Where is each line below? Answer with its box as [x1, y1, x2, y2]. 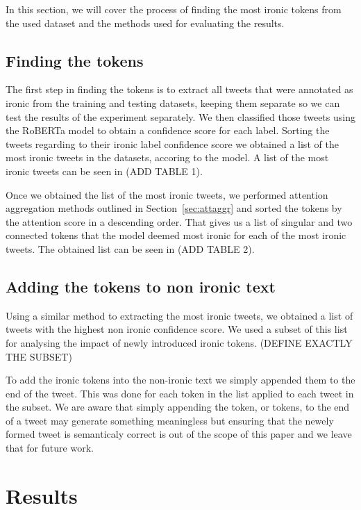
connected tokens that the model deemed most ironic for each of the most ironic [6, 228, 346, 242]
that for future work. [6, 441, 94, 455]
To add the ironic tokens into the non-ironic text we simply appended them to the [6, 372, 355, 387]
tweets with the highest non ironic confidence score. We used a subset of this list [6, 322, 348, 336]
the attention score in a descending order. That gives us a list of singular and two [6, 214, 353, 229]
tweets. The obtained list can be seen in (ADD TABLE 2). [6, 241, 255, 256]
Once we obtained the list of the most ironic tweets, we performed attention [6, 187, 328, 201]
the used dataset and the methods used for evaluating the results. [6, 15, 285, 30]
